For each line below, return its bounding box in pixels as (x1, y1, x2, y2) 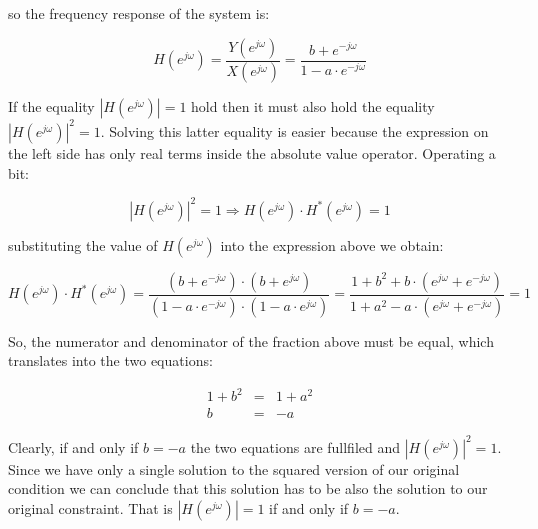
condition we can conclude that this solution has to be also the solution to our (8, 478, 488, 499)
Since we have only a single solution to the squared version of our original (8, 458, 460, 479)
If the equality (8, 96, 95, 117)
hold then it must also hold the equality (191, 96, 435, 117)
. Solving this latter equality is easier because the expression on (100, 120, 489, 141)
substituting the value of (8, 234, 158, 255)
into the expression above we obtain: (220, 234, 444, 255)
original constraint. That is (8, 497, 173, 518)
